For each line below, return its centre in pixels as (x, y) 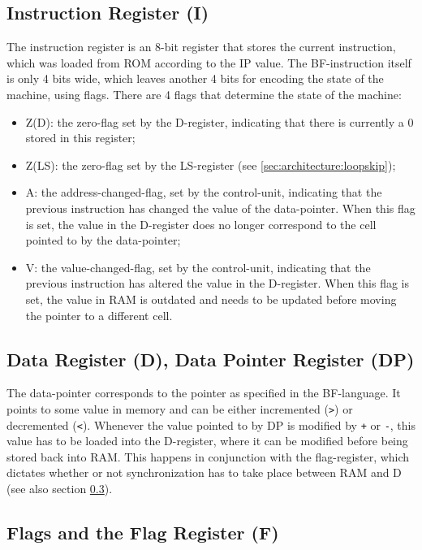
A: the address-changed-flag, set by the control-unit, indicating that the (204, 192)
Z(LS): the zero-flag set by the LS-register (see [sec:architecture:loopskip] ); (211, 165)
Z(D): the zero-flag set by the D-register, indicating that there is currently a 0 (220, 121)
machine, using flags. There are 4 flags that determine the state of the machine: (204, 94)
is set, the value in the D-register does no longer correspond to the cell (201, 224)
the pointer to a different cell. (99, 315)
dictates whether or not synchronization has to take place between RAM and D (204, 472)
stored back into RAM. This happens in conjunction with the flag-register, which (208, 456)
